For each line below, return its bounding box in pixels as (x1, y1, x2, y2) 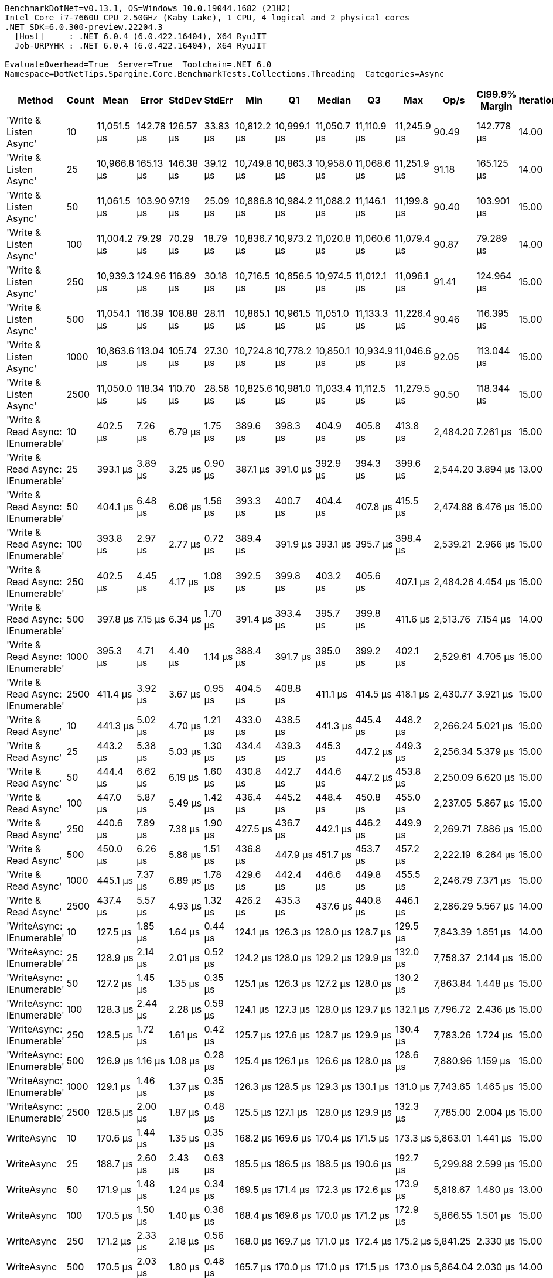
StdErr (204, 94, 233, 106)
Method (18, 94, 53, 106)
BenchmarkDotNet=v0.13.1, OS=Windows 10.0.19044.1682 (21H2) (5, 4, 291, 13)
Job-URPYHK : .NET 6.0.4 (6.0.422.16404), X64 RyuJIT (14, 41, 267, 50)
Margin (480, 100, 513, 112)
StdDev (168, 94, 202, 106)
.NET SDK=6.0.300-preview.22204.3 (5, 22, 163, 32)
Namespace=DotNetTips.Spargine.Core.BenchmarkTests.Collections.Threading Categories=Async (5, 69, 445, 78)
